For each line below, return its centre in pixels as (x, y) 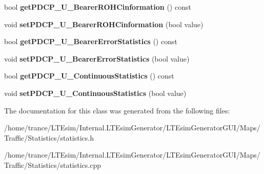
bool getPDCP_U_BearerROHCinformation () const (98, 7)
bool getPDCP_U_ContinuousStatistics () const (89, 76)
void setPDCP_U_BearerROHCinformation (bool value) (104, 24)
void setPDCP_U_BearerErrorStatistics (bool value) (97, 58)
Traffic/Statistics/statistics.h (49, 137)
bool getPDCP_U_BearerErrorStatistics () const (91, 41)
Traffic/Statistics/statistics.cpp (53, 165)
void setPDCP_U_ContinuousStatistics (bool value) (95, 93)
